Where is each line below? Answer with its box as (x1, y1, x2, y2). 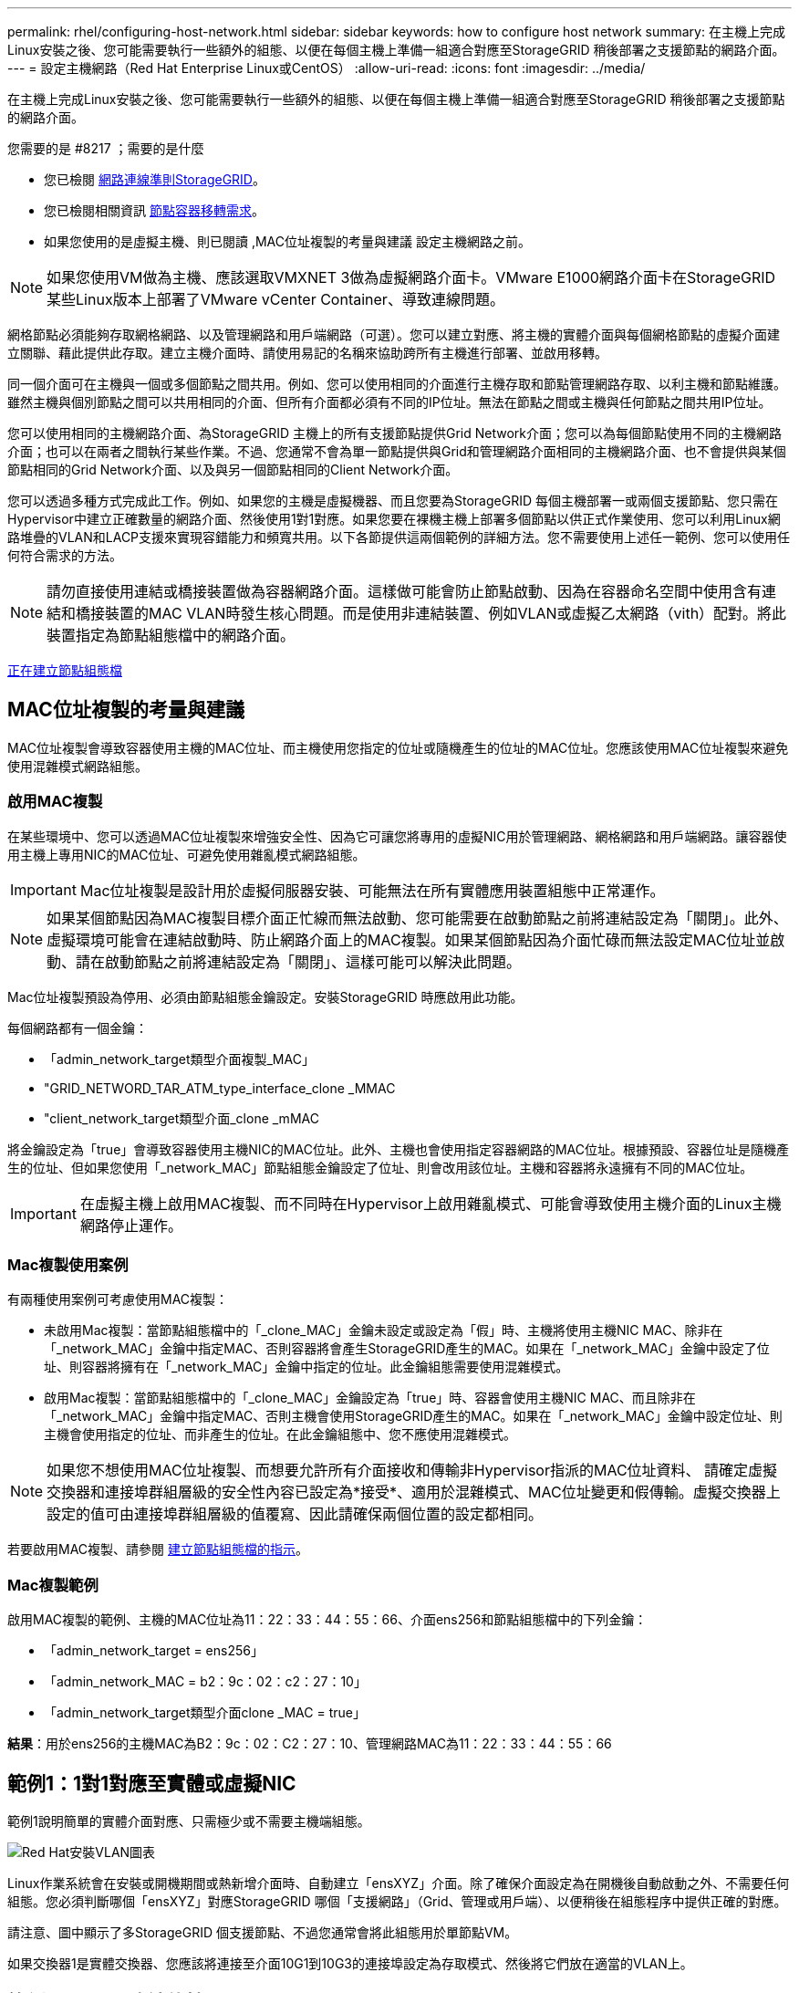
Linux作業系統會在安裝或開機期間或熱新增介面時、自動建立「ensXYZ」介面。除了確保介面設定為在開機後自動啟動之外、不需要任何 (7, 1874, 790, 1891)
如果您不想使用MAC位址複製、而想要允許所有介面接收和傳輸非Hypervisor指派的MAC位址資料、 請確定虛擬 (47, 1461, 778, 1480)
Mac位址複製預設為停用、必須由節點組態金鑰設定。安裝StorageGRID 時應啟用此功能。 (7, 988, 524, 1005)
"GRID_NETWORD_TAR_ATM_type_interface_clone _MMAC (44, 1080, 396, 1096)
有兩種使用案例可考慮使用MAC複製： (7, 1291, 229, 1308)
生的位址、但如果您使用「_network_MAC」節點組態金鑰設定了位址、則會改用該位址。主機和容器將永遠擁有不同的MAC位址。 (7, 1159, 753, 1175)
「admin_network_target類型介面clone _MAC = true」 (44, 1705, 366, 1721)
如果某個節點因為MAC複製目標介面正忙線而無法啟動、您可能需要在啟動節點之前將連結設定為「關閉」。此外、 (47, 908, 788, 927)
